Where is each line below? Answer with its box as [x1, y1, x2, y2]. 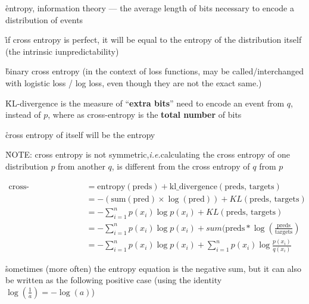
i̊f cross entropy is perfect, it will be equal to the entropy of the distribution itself [5, 33, 302, 46]
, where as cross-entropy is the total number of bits [48, 108, 242, 121]
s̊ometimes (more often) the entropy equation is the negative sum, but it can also [5, 262, 302, 274]
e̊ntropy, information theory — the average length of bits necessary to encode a [5, 2, 294, 14]
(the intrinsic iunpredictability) [5, 45, 119, 57]
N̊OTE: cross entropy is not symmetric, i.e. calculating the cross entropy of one [5, 148, 290, 161]
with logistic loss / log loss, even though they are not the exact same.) [5, 76, 262, 89]
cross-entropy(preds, [8, 182, 29, 191]
